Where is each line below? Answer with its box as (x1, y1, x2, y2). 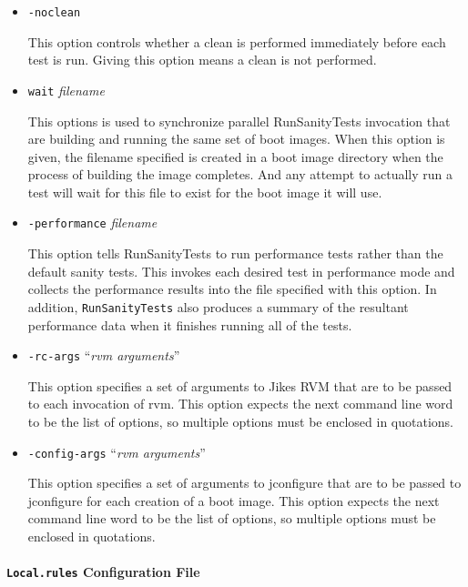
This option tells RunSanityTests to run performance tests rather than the (27, 244, 443, 263)
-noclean (27, 6, 81, 19)
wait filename (27, 80, 105, 99)
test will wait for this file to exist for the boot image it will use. (27, 182, 382, 201)
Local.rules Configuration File (6, 562, 200, 582)
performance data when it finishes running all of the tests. (27, 315, 352, 334)
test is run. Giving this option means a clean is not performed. (27, 50, 377, 69)
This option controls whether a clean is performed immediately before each (27, 32, 446, 51)
